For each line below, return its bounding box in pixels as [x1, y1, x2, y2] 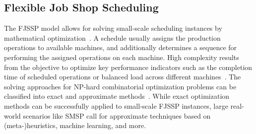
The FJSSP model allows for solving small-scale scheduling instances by [4, 23, 222, 33]
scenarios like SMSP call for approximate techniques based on [23, 110, 211, 121]
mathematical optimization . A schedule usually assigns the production [4, 32, 221, 43]
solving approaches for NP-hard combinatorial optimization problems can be [4, 81, 237, 91]
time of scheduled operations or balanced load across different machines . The [4, 71, 241, 82]
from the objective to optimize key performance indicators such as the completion [4, 62, 253, 72]
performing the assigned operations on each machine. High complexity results [4, 52, 239, 62]
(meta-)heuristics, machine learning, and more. [4, 120, 146, 131]
